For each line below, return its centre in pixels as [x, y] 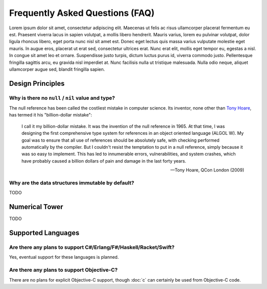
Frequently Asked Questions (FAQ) [82, 13]
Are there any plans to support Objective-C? [64, 270]
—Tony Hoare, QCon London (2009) [207, 170]
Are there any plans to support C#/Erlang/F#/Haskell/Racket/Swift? [92, 247]
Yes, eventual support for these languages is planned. [64, 257]
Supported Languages [44, 233]
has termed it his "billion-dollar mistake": [51, 115]
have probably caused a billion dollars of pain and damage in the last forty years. [104, 161]
